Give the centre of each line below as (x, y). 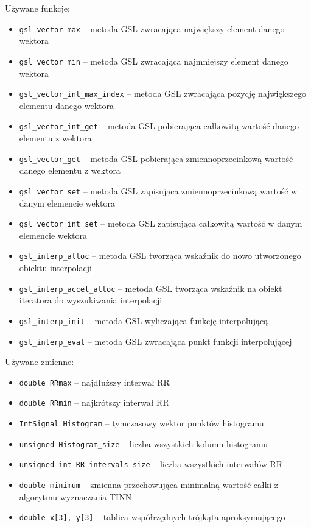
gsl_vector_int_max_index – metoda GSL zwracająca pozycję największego (163, 94)
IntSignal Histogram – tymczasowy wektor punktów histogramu (142, 423)
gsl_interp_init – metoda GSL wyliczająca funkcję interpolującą (144, 320)
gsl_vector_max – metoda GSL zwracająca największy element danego (152, 28)
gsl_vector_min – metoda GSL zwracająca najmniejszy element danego (154, 61)
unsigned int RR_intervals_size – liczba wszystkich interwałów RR (151, 464)
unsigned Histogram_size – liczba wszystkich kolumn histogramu (144, 443)
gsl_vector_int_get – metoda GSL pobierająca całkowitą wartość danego (159, 126)
